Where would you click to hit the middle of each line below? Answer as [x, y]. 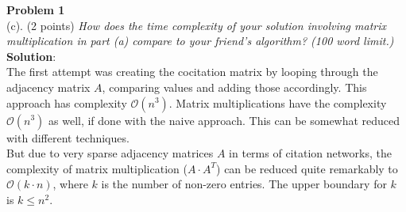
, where [70, 184]
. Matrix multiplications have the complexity [278, 102]
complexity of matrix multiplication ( [97, 168]
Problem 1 [36, 9]
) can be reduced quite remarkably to [307, 168]
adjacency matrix [48, 87]
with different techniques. [68, 137]
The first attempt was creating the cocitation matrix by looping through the [192, 72]
